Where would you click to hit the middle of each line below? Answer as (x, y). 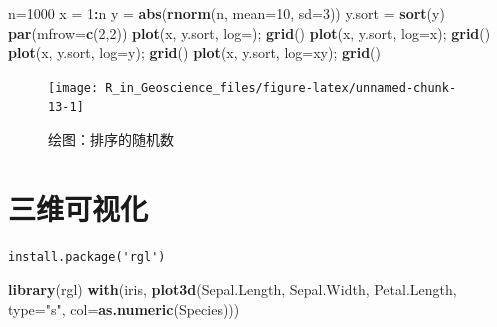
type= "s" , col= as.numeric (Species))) (124, 309)
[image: (73, 87)
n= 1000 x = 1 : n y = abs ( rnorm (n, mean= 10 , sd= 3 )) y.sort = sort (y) (226, 13)
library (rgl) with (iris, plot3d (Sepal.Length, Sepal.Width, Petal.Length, (232, 289)
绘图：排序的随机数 (111, 139)
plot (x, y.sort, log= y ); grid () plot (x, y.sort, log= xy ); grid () (195, 52)
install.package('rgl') (87, 256)
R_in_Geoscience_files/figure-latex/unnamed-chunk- (281, 87)
